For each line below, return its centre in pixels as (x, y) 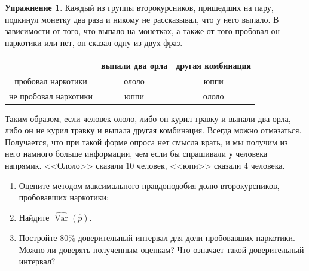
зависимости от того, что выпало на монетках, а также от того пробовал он (142, 31)
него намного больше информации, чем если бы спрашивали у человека (136, 153)
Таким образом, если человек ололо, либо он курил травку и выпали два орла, (148, 118)
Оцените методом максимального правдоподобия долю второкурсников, (149, 185)
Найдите (34, 217)
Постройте (38, 238)
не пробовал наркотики (51, 95)
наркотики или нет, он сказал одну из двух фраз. (94, 42)
